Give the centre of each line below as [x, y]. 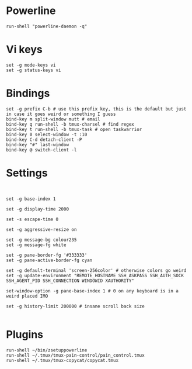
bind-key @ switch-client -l [41, 150]
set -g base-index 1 [31, 199]
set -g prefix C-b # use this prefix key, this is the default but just [96, 109]
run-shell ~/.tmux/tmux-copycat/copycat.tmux [62, 360]
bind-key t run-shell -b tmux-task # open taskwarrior [74, 129]
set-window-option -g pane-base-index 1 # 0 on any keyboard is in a [92, 291]
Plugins [25, 334]
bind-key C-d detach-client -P [44, 139]
